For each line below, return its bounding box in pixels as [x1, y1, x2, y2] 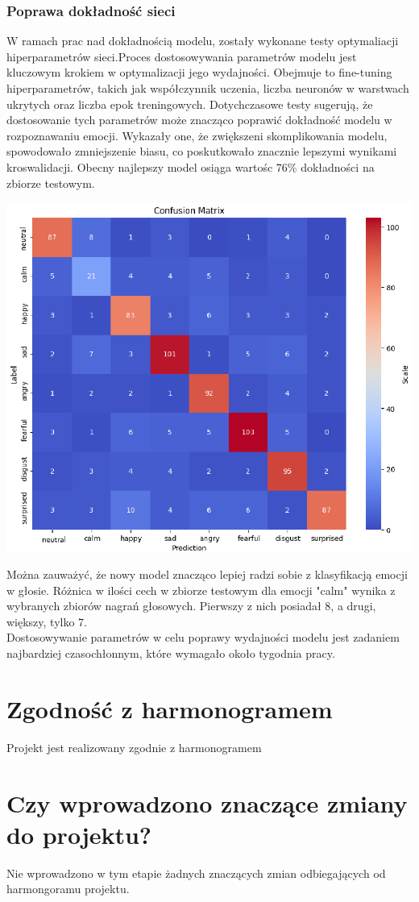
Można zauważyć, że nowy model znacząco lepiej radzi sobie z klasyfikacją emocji [6, 566, 408, 583]
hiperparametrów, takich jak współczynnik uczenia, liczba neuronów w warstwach [6, 80, 409, 96]
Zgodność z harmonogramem [6, 692, 333, 725]
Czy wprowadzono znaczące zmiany [6, 786, 408, 819]
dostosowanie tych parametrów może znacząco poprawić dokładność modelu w [6, 111, 392, 128]
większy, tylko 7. [6, 613, 88, 630]
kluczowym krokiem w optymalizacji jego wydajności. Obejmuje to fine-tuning [6, 64, 392, 81]
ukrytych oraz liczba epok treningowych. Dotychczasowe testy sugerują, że [6, 95, 373, 112]
